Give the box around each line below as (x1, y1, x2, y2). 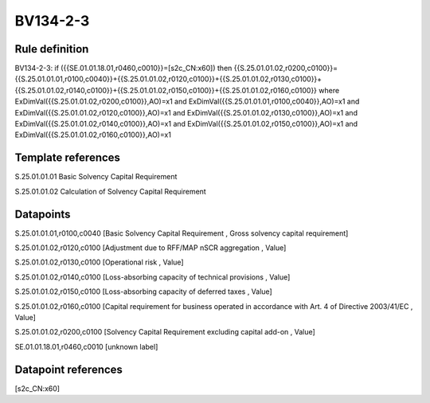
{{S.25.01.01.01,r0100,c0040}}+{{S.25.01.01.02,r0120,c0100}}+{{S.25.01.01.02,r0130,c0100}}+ (14, 74, 322, 84)
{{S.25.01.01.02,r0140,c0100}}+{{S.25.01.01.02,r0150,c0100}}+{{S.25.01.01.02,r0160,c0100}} (14, 85, 318, 95)
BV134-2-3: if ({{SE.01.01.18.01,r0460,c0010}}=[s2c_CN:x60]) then (14, 64, 233, 73)
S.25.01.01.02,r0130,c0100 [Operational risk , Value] (14, 257, 184, 267)
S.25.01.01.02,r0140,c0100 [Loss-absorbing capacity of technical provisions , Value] (14, 272, 291, 282)
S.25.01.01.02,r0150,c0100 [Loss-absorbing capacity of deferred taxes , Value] (14, 287, 272, 296)
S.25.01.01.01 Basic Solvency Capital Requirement (14, 172, 178, 182)
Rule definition (14, 42, 89, 56)
